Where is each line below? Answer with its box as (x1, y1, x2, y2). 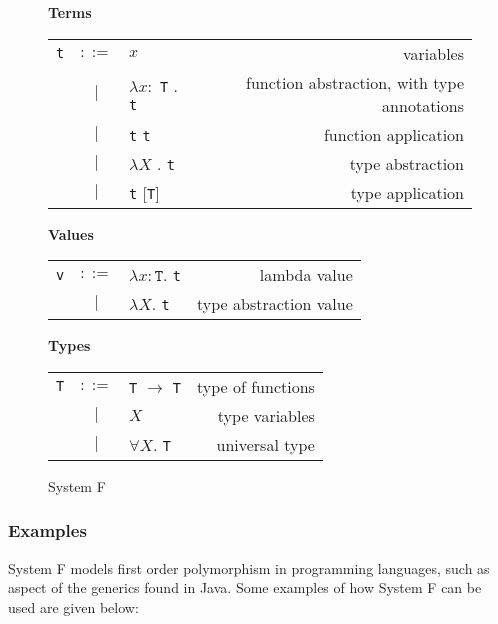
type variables (217, 403, 315, 427)
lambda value (259, 263, 353, 287)
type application (350, 180, 464, 204)
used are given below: (8, 596, 139, 617)
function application (323, 122, 464, 146)
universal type (216, 432, 315, 456)
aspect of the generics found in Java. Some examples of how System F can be (8, 577, 482, 598)
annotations (382, 93, 464, 117)
